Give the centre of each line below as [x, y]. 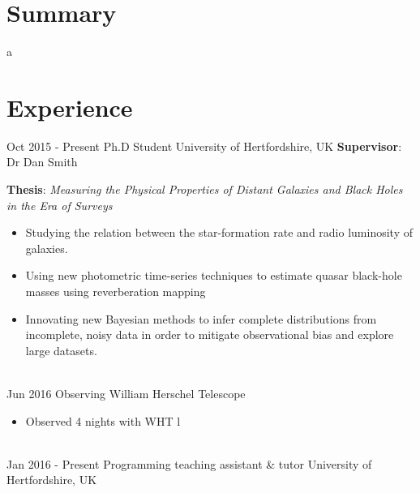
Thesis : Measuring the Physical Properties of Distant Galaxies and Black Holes [205, 189]
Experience [70, 107]
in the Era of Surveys [60, 205]
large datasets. [61, 350]
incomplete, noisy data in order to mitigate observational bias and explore [210, 334]
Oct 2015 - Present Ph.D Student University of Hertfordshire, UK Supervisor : [204, 146]
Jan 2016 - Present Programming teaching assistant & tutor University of [189, 463]
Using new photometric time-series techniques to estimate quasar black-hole [214, 275]
